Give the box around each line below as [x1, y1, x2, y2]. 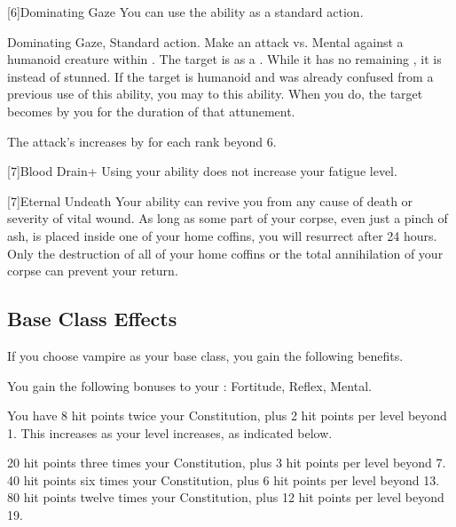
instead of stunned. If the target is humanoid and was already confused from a [7, 67, 434, 85]
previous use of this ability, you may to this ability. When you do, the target [7, 84, 423, 103]
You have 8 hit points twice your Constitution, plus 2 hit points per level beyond [7, 406, 447, 425]
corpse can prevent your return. [7, 261, 178, 280]
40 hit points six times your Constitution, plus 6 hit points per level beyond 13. [7, 470, 440, 489]
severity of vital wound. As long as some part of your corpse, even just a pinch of [7, 209, 448, 228]
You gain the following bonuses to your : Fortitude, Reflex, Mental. [7, 376, 372, 395]
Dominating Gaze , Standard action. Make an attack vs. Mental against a [7, 32, 404, 51]
